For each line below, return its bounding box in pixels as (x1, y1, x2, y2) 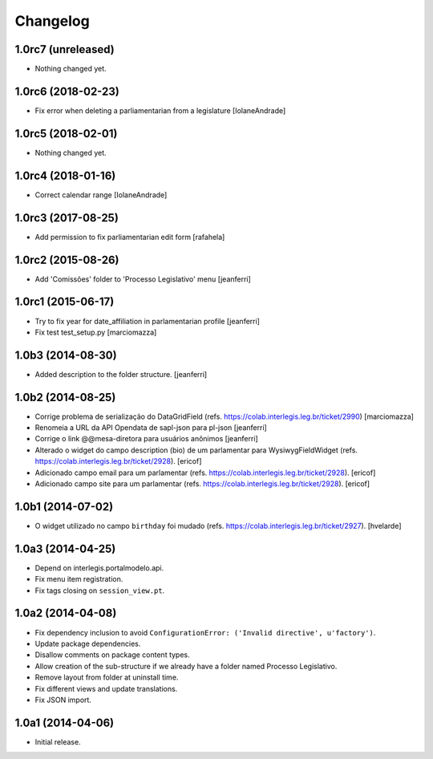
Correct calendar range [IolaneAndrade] (34, 189, 168, 200)
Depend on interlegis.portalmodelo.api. (34, 562, 164, 573)
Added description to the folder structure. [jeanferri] (34, 369, 208, 379)
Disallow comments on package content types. (34, 650, 190, 660)
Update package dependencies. (34, 639, 141, 648)
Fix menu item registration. (34, 574, 123, 584)
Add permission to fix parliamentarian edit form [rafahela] (34, 232, 225, 241)
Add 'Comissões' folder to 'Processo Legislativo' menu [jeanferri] (34, 274, 252, 284)
